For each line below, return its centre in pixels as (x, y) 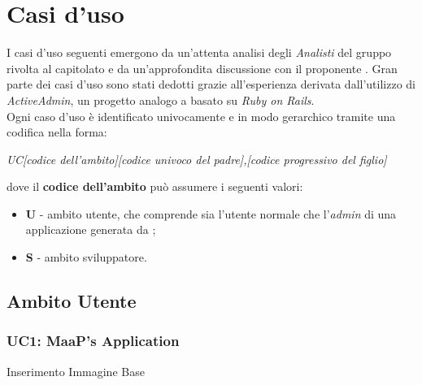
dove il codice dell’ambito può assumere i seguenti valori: (155, 186)
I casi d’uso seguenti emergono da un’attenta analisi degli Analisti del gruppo (199, 52)
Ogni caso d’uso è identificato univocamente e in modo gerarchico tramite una (201, 116)
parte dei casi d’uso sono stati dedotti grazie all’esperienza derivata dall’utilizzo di (211, 84)
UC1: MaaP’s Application (93, 341)
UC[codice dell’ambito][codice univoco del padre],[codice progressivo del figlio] (197, 159)
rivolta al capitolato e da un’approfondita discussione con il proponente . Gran (202, 68)
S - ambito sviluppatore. (86, 257)
